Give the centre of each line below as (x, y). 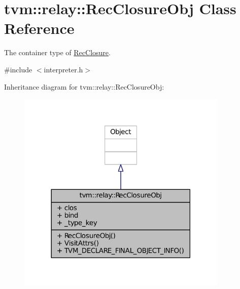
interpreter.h (63, 69)
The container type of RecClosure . (57, 52)
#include (18, 69)
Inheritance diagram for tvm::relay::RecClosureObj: (84, 86)
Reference (39, 28)
